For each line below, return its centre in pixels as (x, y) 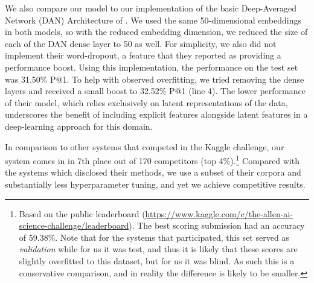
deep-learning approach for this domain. (79, 126)
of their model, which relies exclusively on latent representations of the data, (146, 102)
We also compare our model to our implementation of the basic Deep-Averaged (151, 8)
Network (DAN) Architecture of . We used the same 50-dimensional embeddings (153, 20)
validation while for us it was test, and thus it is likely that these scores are (158, 249)
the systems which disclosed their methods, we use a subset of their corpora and (153, 172)
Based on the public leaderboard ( (82, 213)
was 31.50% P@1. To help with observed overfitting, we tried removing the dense (155, 79)
